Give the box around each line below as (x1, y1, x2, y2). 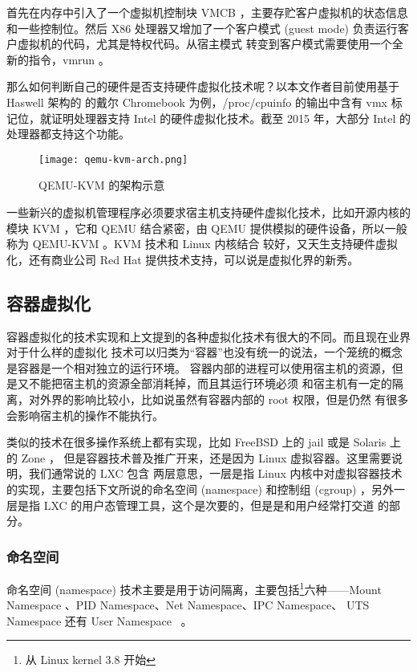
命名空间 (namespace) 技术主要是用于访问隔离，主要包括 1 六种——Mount (6, 578, 382, 597)
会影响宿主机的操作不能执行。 (6, 406, 164, 423)
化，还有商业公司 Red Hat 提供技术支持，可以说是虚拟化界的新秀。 (6, 250, 359, 267)
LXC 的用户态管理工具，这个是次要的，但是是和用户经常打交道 (43, 496, 374, 513)
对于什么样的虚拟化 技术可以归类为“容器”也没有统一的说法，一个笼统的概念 (6, 344, 403, 360)
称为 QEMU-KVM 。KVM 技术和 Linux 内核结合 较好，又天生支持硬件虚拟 (6, 235, 399, 252)
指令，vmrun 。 (28, 51, 110, 67)
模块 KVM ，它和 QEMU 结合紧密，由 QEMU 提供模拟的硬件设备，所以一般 (6, 219, 407, 236)
